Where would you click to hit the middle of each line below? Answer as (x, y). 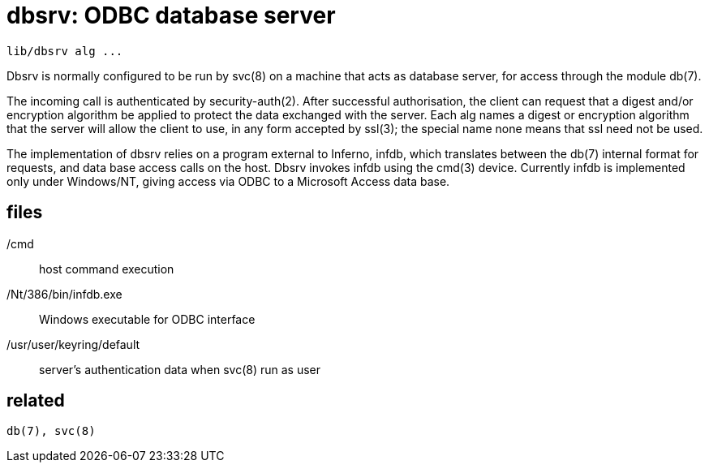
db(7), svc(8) (51, 431)
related (36, 401)
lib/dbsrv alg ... (65, 51)
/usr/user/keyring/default (73, 344)
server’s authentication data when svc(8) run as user (180, 369)
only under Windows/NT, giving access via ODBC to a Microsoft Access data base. (228, 181)
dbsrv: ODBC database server (171, 15)
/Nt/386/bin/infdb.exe (64, 294)
